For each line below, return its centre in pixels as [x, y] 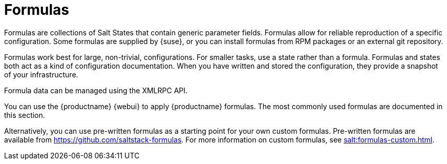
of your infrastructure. [41, 74]
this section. [25, 115]
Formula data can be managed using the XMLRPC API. [96, 90]
